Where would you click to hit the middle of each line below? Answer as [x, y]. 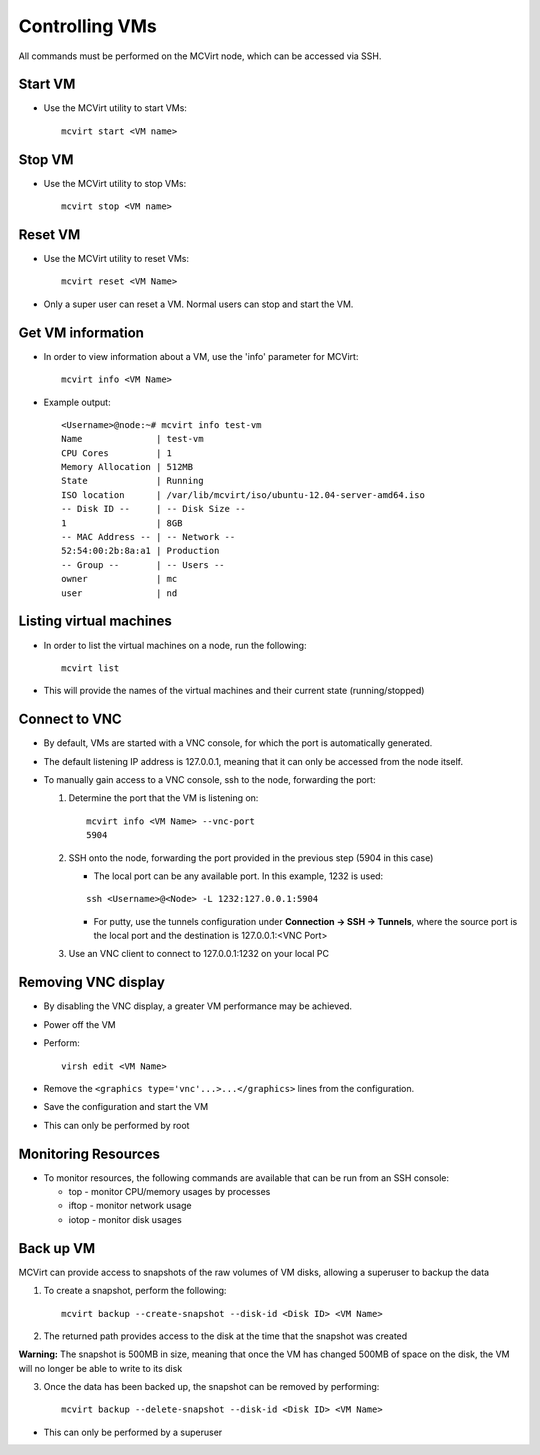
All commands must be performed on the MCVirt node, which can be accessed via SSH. [200, 56]
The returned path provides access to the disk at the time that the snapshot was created [225, 1336]
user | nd [119, 593]
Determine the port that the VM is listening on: [163, 798]
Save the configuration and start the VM [126, 1107]
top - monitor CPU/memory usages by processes [169, 1192]
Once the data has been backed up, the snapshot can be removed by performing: [211, 1387]
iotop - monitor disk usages [125, 1219]
